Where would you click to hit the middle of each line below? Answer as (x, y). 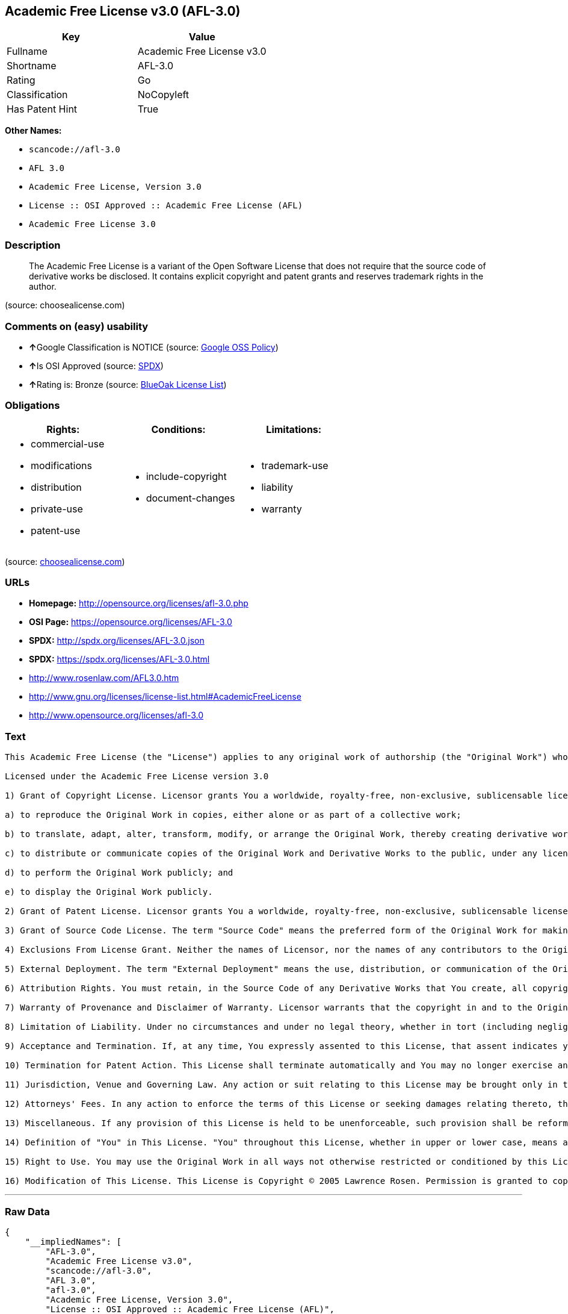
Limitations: (294, 429)
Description (33, 245)
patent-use (56, 530)
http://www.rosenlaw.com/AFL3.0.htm (104, 678)
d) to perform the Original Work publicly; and (119, 873)
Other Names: (33, 131)
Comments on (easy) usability (77, 326)
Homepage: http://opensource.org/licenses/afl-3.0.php (139, 603)
